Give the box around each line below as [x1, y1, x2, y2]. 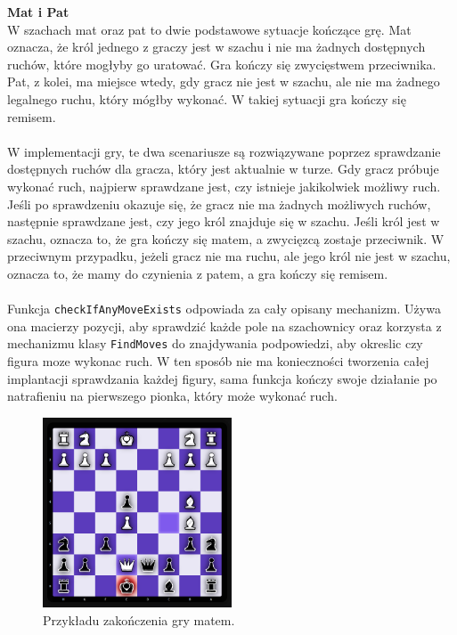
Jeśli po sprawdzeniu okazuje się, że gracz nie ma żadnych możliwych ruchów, [7, 194, 431, 213]
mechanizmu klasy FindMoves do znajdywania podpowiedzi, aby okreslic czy [7, 334, 423, 353]
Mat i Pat [7, 3, 69, 20]
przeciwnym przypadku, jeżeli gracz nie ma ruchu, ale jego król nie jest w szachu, [7, 247, 451, 265]
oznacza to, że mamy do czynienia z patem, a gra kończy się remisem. [7, 264, 388, 282]
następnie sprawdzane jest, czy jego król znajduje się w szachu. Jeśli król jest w [7, 212, 440, 231]
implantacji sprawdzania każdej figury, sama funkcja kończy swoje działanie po [7, 369, 437, 387]
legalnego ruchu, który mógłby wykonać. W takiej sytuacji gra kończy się [7, 89, 406, 108]
